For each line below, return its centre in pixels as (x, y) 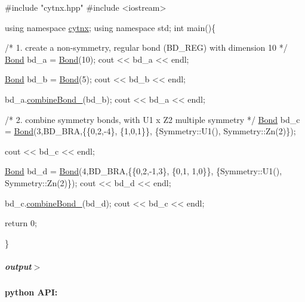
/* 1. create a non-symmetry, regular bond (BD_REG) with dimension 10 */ (146, 47)
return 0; (21, 223)
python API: (31, 292)
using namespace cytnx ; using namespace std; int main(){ (110, 27)
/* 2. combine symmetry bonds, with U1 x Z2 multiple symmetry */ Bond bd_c (152, 119)
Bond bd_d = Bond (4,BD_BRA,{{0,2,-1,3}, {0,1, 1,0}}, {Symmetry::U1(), (144, 171)
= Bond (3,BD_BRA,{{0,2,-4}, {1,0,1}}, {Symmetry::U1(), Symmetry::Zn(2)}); (150, 131)
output (18, 266)
